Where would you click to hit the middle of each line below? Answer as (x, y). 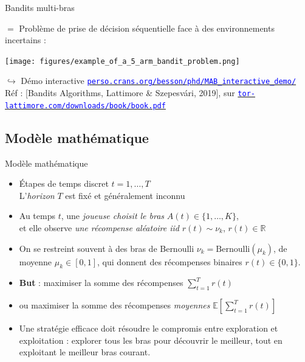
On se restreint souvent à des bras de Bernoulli (107, 248)
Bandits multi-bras (40, 7)
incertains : (26, 40)
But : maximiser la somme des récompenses (101, 283)
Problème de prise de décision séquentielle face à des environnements (147, 28)
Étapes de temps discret (64, 183)
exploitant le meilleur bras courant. (85, 352)
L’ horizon (37, 195)
